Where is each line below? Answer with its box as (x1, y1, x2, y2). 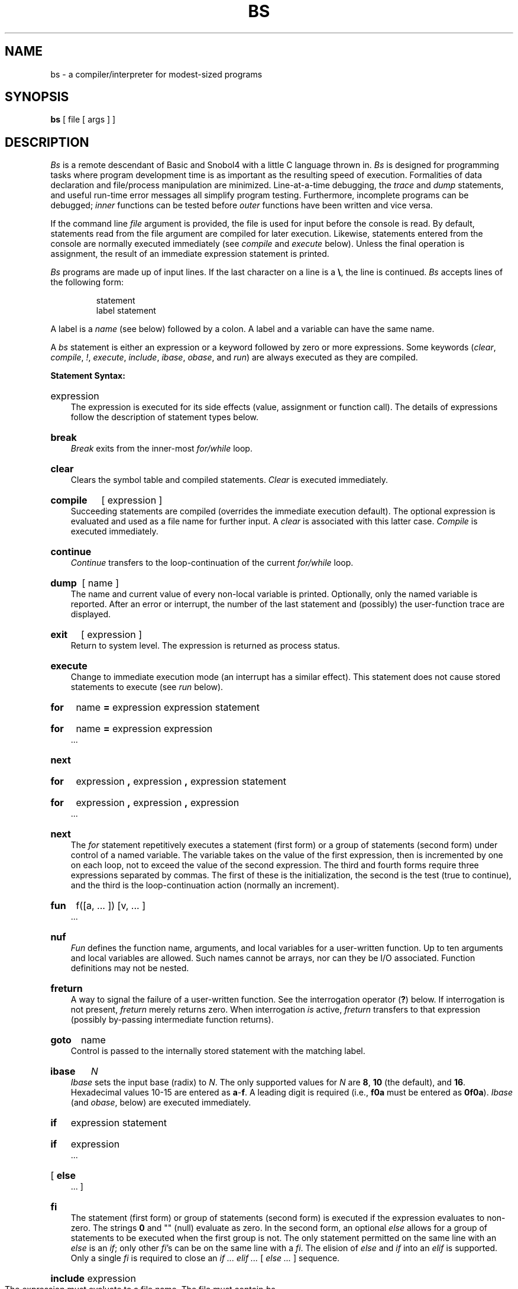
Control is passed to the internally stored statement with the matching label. (70, 1046, 365, 1056)
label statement (96, 305, 156, 316)
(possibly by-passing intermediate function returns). (70, 1014, 274, 1025)
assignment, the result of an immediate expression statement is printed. (50, 249, 329, 259)
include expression (50, 1272, 136, 1285)
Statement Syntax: (50, 370, 125, 381)
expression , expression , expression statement (76, 775, 286, 788)
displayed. (70, 609, 111, 620)
